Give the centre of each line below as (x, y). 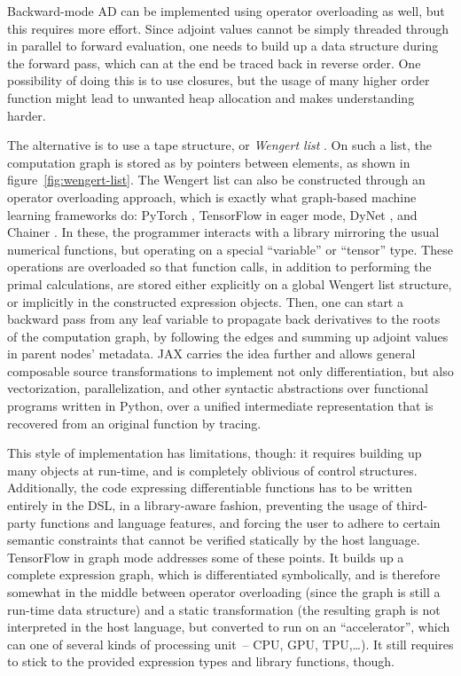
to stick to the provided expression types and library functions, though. (201, 661)
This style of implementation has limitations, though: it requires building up (215, 453)
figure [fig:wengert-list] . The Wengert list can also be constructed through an (216, 180)
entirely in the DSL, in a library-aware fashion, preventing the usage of (200, 505)
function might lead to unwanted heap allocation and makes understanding (211, 97)
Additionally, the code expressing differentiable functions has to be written (210, 487)
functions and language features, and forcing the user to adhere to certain (240, 522)
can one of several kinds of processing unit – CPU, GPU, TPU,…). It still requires (230, 644)
